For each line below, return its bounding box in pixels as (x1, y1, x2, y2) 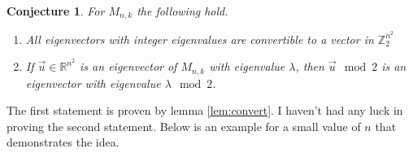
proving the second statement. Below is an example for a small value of (7, 117, 361, 134)
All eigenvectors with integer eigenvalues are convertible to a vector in (25, 30, 374, 47)
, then (295, 58, 324, 75)
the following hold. (137, 2, 228, 19)
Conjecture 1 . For (7, 2, 105, 19)
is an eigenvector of (80, 58, 177, 75)
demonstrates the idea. (7, 133, 120, 151)
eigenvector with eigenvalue (25, 74, 161, 91)
